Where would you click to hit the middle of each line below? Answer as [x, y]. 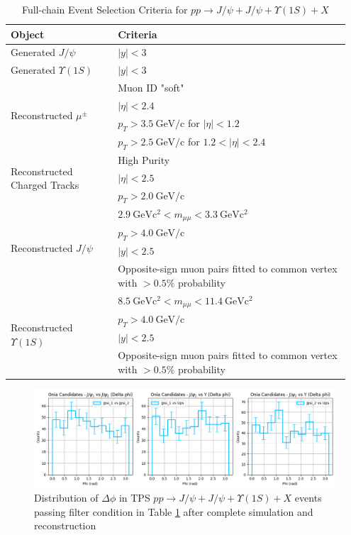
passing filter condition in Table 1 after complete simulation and [174, 511]
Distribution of [66, 498]
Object [28, 34]
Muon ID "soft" [151, 88]
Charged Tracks [45, 185]
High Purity [144, 159]
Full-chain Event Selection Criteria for [105, 9]
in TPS [134, 498]
